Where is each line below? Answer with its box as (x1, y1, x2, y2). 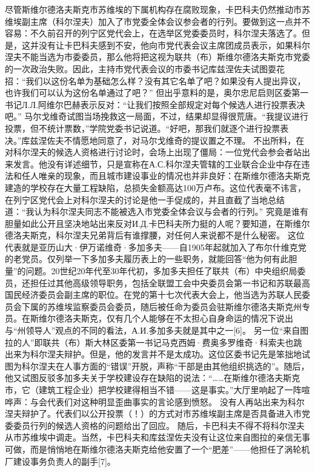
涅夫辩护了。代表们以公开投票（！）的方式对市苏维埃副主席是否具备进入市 (5, 407, 302, 420)
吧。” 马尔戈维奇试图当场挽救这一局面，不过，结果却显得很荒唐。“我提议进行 (5, 110, 308, 123)
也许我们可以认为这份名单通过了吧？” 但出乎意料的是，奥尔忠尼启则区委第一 (5, 86, 309, 99)
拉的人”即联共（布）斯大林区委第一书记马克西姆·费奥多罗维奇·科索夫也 (5, 335, 294, 348)
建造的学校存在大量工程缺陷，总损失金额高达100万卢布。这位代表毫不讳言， (5, 181, 306, 194)
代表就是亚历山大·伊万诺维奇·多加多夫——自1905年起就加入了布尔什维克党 (5, 240, 307, 253)
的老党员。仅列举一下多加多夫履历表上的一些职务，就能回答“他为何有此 (5, 252, 289, 265)
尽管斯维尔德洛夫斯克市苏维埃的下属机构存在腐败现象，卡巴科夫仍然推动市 (5, 3, 302, 15)
